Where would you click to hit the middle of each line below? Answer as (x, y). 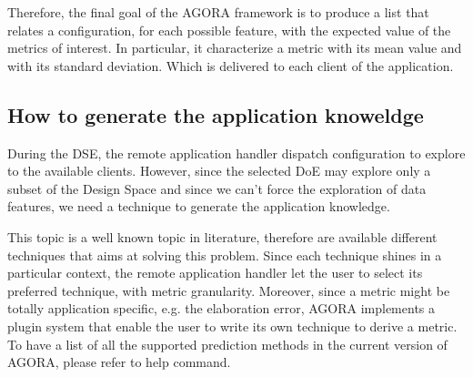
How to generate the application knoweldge (216, 114)
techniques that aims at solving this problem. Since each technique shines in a (225, 255)
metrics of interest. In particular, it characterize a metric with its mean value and (235, 48)
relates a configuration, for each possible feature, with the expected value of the (229, 30)
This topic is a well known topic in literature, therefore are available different (222, 236)
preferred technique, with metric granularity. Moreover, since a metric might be (229, 290)
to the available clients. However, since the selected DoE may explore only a (219, 171)
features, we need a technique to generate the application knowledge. (199, 206)
